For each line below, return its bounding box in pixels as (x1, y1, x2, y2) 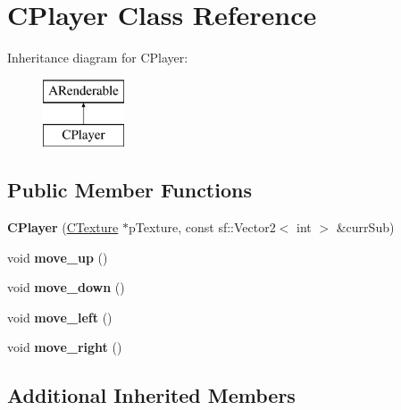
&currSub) (336, 218, 395, 237)
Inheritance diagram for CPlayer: (7, 48, 188, 67)
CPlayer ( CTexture (7, 218, 119, 237)
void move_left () (7, 307, 113, 326)
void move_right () (7, 338, 122, 356)
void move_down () (7, 278, 125, 297)
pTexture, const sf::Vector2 (128, 218, 276, 237)
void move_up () (7, 247, 108, 266)
